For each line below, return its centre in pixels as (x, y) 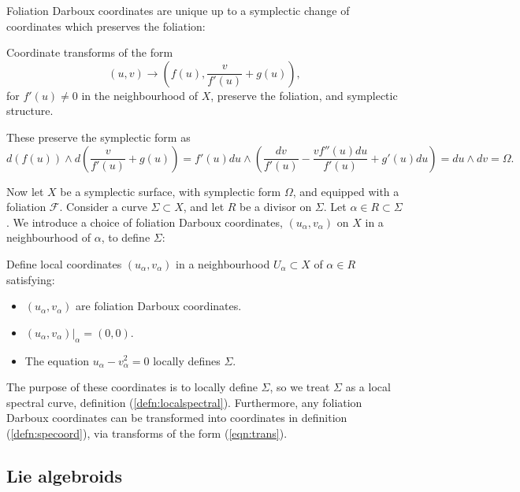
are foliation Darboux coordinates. (159, 306)
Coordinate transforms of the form (90, 52)
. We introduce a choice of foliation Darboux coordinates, (145, 222)
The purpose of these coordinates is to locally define (132, 387)
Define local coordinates (64, 263)
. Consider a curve (103, 207)
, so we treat (300, 387)
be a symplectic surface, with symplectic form (171, 191)
